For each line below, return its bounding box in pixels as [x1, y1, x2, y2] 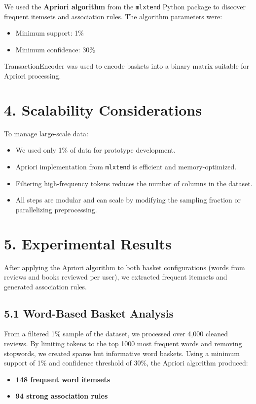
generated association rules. [4, 281, 87, 291]
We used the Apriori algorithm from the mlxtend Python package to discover [4, 1, 246, 11]
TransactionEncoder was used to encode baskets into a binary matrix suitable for [4, 61, 250, 71]
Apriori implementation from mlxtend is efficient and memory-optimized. [15, 161, 237, 171]
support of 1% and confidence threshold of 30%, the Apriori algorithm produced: [4, 358, 248, 368]
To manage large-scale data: [4, 128, 88, 138]
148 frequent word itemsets [15, 374, 110, 384]
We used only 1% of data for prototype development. [15, 145, 176, 155]
